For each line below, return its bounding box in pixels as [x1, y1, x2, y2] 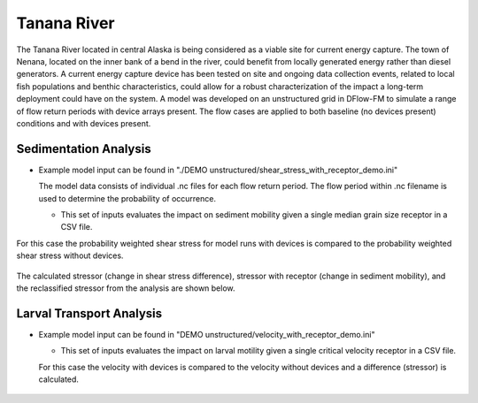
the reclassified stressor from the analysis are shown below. [16, 283, 235, 293]
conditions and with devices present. [16, 118, 151, 128]
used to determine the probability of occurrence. [38, 193, 217, 203]
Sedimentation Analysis [16, 141, 151, 156]
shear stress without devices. [16, 250, 124, 261]
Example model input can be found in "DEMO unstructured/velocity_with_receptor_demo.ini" [38, 329, 375, 339]
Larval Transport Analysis [16, 306, 163, 321]
